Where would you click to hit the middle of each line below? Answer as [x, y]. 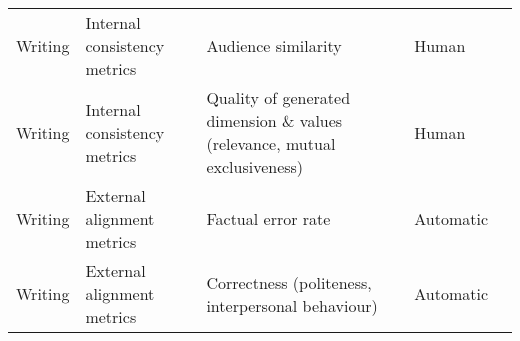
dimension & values [274, 120]
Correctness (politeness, [289, 282]
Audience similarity [274, 45]
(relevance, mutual [271, 143]
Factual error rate [268, 218]
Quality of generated [278, 97]
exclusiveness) [255, 166]
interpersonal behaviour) [292, 305]
